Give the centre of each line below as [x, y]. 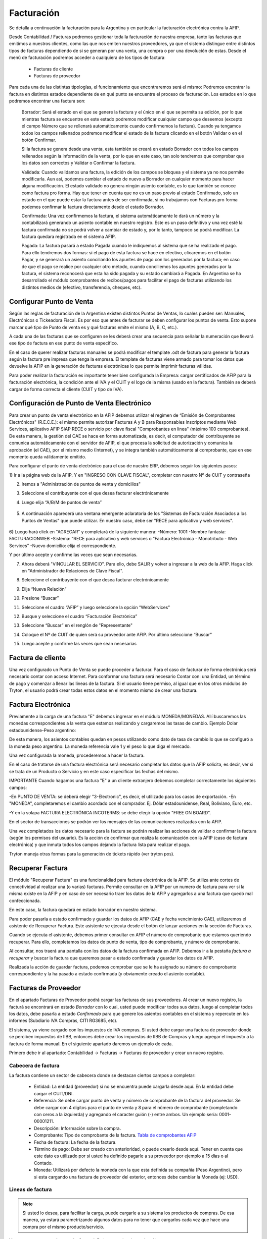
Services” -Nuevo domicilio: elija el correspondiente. [63, 546]
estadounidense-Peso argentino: [43, 730]
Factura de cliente [38, 657]
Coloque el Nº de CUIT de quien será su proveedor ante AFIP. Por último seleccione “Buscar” [117, 634]
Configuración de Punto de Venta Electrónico [80, 403]
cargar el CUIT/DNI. [54, 1093]
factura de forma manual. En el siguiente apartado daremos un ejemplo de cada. [91, 1044]
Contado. [43, 1163]
